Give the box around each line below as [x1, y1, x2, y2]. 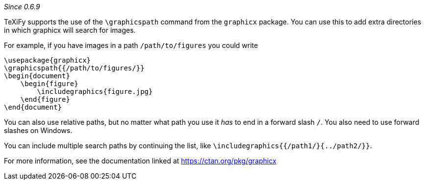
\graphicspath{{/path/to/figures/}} [4, 64, 145, 72]
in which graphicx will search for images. [4, 26, 136, 34]
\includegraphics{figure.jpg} [37, 88, 153, 95]
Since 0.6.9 [4, 2, 40, 11]
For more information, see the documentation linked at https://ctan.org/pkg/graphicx [4, 157, 276, 165]
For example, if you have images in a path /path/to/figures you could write [4, 41, 258, 49]
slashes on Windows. [4, 126, 73, 135]
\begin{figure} [20, 80, 78, 88]
